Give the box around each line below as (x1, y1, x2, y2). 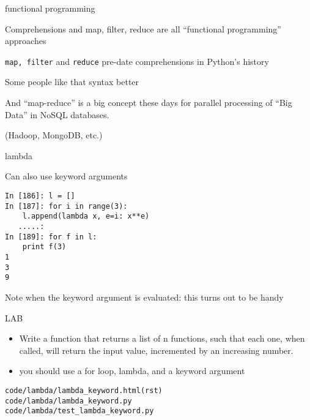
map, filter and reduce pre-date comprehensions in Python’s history (5, 54, 269, 67)
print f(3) (22, 242, 67, 252)
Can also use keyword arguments (5, 170, 128, 182)
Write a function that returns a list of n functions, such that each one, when (19, 332, 305, 345)
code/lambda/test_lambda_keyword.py (5, 407, 154, 416)
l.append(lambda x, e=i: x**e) (22, 212, 150, 221)
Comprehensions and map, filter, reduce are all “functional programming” (5, 22, 281, 35)
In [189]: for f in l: (5, 232, 97, 241)
